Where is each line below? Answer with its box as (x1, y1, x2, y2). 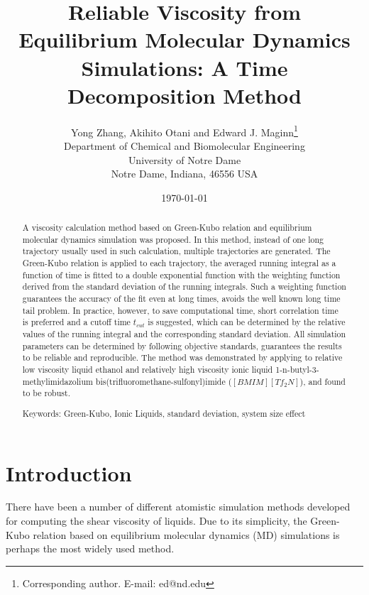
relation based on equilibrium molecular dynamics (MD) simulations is (33, 527, 340, 542)
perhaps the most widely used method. (6, 541, 175, 556)
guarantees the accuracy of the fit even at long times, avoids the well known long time (22, 293, 341, 305)
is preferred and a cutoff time (22, 316, 131, 328)
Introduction (6, 458, 132, 487)
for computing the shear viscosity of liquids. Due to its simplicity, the (6, 513, 307, 528)
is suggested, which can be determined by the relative (148, 316, 346, 328)
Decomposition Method (67, 80, 302, 109)
